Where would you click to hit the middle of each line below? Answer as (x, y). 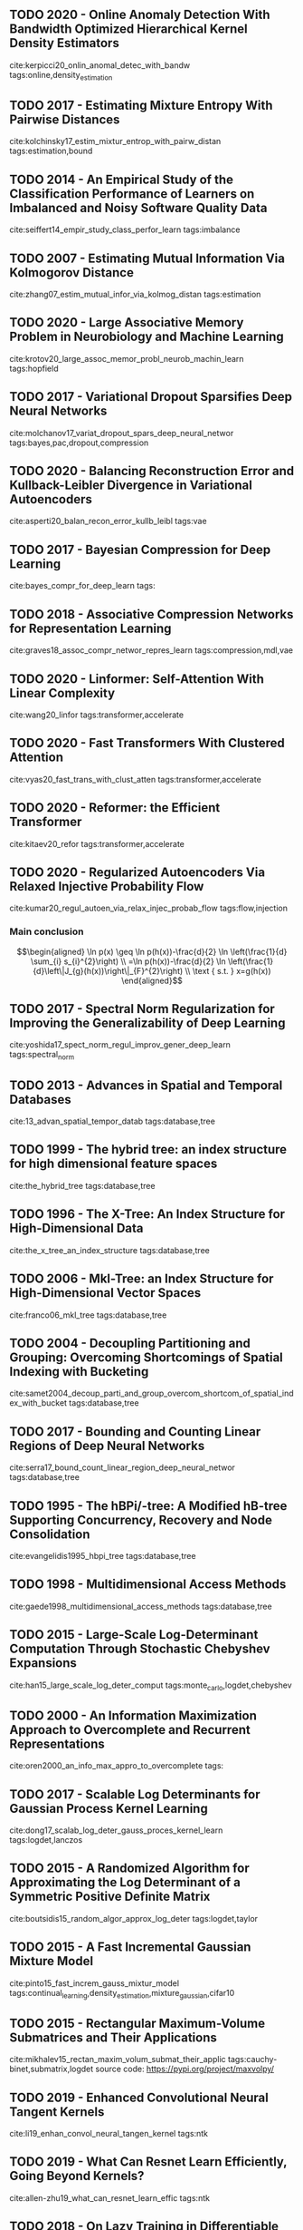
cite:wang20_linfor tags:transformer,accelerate (96, 715)
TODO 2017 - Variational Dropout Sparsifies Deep (151, 397)
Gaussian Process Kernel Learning (109, 1808)
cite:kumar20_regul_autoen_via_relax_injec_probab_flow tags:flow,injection (148, 908)
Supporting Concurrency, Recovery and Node (141, 1519)
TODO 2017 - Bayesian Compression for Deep (140, 549)
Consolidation (50, 1534)
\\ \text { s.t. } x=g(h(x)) (228, 970)
